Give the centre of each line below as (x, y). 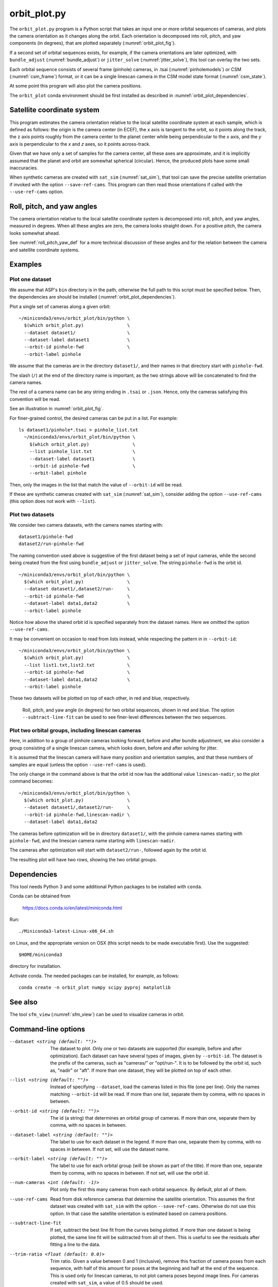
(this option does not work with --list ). (53, 501)
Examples (26, 264)
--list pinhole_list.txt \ (82, 451)
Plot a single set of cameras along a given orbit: (60, 306)
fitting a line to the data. (75, 1245)
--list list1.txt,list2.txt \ (77, 665)
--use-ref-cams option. (37, 192)
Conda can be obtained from (40, 896)
